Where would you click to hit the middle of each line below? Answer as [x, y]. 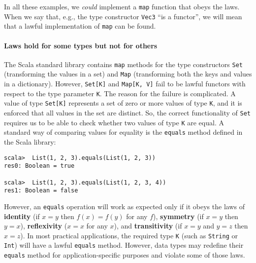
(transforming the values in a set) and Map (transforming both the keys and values [128, 74]
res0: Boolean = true [39, 166]
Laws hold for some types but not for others [81, 45]
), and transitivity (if [148, 226]
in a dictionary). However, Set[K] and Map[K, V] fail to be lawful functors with [125, 84]
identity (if [22, 216]
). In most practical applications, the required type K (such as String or [129, 235]
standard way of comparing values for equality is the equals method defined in [123, 132]
